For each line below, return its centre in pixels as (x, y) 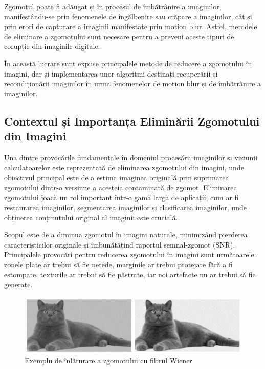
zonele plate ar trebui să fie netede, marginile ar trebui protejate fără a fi (118, 264)
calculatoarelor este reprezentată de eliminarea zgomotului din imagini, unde (124, 167)
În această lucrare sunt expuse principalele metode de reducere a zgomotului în (128, 63)
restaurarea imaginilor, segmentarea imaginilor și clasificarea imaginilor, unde (125, 207)
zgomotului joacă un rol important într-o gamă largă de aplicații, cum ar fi (122, 197)
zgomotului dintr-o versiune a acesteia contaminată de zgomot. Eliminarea (121, 187)
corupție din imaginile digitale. (52, 46)
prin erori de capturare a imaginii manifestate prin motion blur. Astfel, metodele (131, 26)
